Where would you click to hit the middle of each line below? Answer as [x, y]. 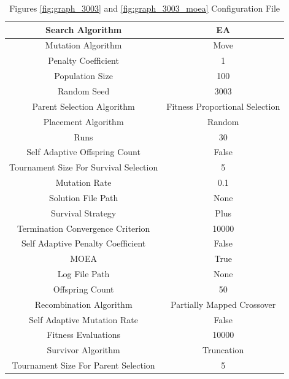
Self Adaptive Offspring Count [83, 152]
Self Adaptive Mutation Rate [83, 319]
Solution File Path [83, 197]
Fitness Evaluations [83, 335]
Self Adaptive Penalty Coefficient [83, 243]
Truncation [223, 350]
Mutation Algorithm [83, 45]
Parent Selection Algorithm [83, 106]
